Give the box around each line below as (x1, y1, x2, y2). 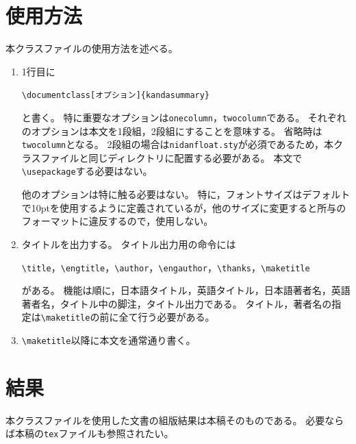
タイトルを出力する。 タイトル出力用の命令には (21, 236, 236, 251)
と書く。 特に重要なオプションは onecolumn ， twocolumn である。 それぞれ (21, 110, 346, 124)
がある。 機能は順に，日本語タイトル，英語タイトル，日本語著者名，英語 (21, 283, 351, 297)
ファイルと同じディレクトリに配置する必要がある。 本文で (40, 150, 303, 164)
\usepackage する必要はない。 (21, 164, 153, 178)
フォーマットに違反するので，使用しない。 (21, 214, 214, 228)
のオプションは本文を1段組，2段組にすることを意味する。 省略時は (21, 123, 322, 138)
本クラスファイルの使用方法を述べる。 (5, 41, 178, 56)
